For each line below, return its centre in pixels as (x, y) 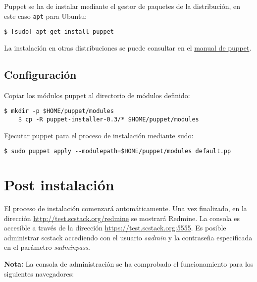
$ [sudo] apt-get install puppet (59, 32)
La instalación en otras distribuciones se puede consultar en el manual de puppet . (128, 47)
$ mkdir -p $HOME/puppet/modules (59, 111)
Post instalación (59, 185)
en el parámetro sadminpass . (47, 247)
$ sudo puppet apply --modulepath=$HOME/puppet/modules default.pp (118, 151)
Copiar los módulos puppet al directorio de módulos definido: (97, 95)
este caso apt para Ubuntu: (46, 16)
